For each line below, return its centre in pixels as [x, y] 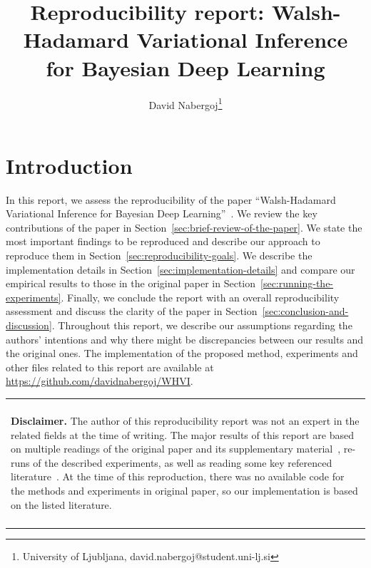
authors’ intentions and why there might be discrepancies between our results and [185, 339]
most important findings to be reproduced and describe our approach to [163, 241]
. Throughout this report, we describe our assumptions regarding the [202, 325]
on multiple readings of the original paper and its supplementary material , [176, 449]
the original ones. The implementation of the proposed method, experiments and [182, 353]
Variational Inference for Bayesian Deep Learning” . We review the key [162, 213]
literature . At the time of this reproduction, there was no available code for [178, 476]
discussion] [29, 325]
